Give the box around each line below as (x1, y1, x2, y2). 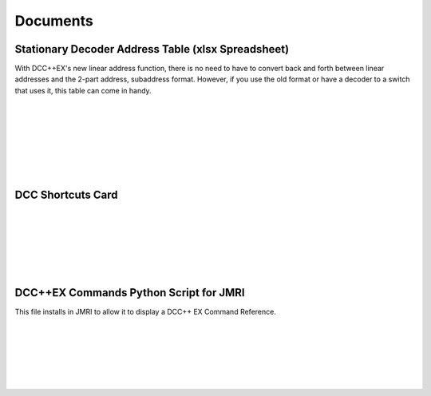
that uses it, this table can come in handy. (14, 85, 152, 95)
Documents (14, 12, 93, 30)
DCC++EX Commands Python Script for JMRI (14, 286, 245, 299)
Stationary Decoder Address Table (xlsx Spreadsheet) (14, 42, 290, 56)
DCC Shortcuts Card (14, 188, 119, 202)
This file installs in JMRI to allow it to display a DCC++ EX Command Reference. (14, 307, 277, 317)
